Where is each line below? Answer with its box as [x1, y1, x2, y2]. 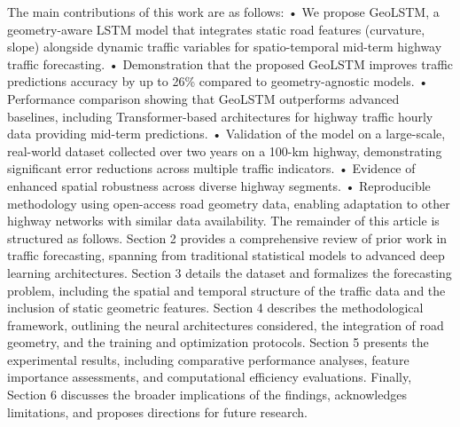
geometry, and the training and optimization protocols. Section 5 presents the [7, 333, 429, 352]
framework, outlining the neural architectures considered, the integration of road [7, 315, 444, 334]
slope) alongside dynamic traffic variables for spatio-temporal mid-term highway [7, 37, 442, 56]
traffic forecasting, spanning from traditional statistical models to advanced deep [7, 246, 445, 265]
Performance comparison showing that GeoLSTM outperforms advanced [7, 89, 400, 107]
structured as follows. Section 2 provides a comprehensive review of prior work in [7, 228, 448, 247]
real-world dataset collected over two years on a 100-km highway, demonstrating [7, 141, 442, 160]
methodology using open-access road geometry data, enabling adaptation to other [7, 194, 450, 212]
